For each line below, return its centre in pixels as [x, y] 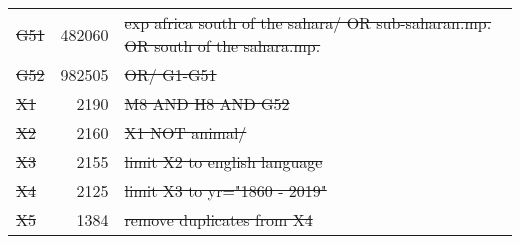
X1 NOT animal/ [185, 132]
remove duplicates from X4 [218, 219]
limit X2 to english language [223, 161]
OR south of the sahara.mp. [222, 45]
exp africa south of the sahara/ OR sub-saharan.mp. [308, 22]
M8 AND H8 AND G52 [207, 103]
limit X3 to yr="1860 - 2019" [225, 190]
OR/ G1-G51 [170, 74]
